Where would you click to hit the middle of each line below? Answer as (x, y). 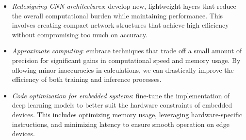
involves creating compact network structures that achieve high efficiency (120, 25)
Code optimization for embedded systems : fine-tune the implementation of (121, 95)
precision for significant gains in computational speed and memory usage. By (126, 60)
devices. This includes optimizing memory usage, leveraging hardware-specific (127, 114)
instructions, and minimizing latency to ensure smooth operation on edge (121, 124)
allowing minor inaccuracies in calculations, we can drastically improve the (123, 70)
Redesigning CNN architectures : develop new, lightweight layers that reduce (124, 6)
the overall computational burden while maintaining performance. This (117, 15)
